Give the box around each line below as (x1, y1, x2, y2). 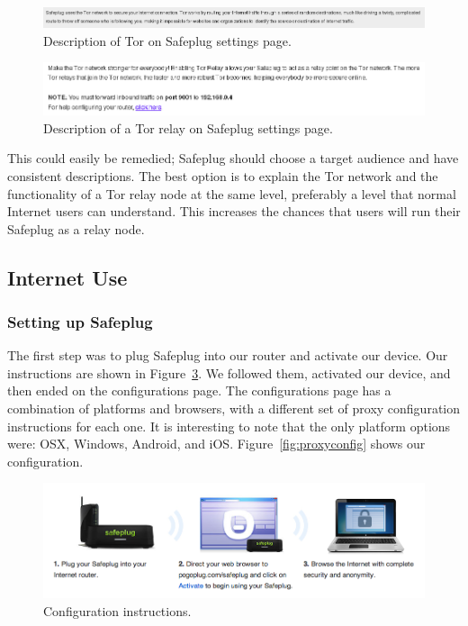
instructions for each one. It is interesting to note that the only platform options (7, 416, 451, 435)
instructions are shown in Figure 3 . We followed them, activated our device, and (7, 363, 451, 382)
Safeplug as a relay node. (7, 219, 145, 238)
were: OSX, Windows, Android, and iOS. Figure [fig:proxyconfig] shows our (7, 434, 426, 453)
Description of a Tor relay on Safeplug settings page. (43, 118, 333, 137)
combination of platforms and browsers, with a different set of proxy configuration (7, 399, 461, 418)
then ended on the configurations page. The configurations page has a (7, 381, 391, 400)
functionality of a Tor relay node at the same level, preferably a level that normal (7, 184, 456, 203)
